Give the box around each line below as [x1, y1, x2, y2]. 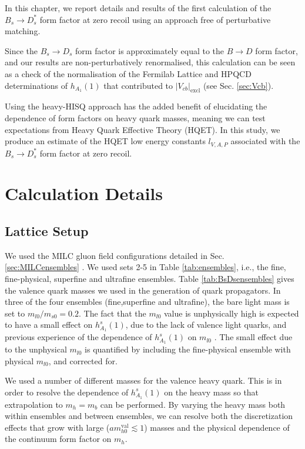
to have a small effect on [5, 318, 93, 331]
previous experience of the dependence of [5, 331, 152, 343]
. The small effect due [214, 331, 293, 343]
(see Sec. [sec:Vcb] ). [203, 79, 274, 91]
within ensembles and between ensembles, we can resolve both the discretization [5, 410, 293, 422]
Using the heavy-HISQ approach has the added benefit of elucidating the [5, 100, 267, 112]
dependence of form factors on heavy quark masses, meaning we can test [5, 111, 266, 124]
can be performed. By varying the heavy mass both [100, 398, 286, 410]
